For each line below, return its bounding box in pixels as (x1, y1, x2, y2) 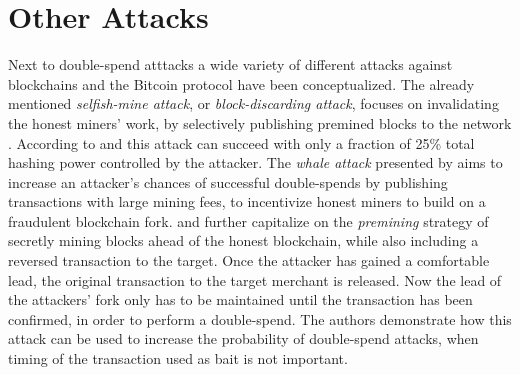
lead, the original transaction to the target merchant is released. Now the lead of (8, 269, 502, 290)
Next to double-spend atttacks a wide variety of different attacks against (8, 54, 453, 75)
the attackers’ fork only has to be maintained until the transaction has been (8, 289, 473, 310)
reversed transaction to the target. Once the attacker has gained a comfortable (8, 250, 490, 271)
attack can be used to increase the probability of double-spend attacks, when (8, 328, 479, 349)
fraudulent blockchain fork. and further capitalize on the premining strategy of (8, 210, 489, 231)
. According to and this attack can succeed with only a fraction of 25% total (8, 132, 475, 153)
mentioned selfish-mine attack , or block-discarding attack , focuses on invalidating (8, 93, 499, 114)
